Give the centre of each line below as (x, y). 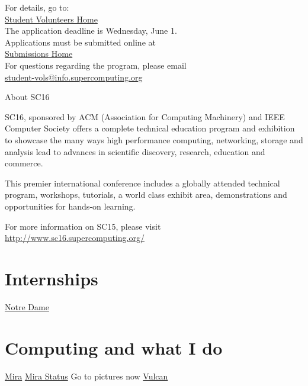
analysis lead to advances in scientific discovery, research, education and (135, 151)
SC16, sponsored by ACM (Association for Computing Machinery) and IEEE (145, 116)
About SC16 (27, 97)
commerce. (24, 163)
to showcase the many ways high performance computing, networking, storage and (154, 139)
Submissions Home (39, 54)
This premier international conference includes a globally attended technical (142, 183)
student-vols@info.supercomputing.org (74, 77)
